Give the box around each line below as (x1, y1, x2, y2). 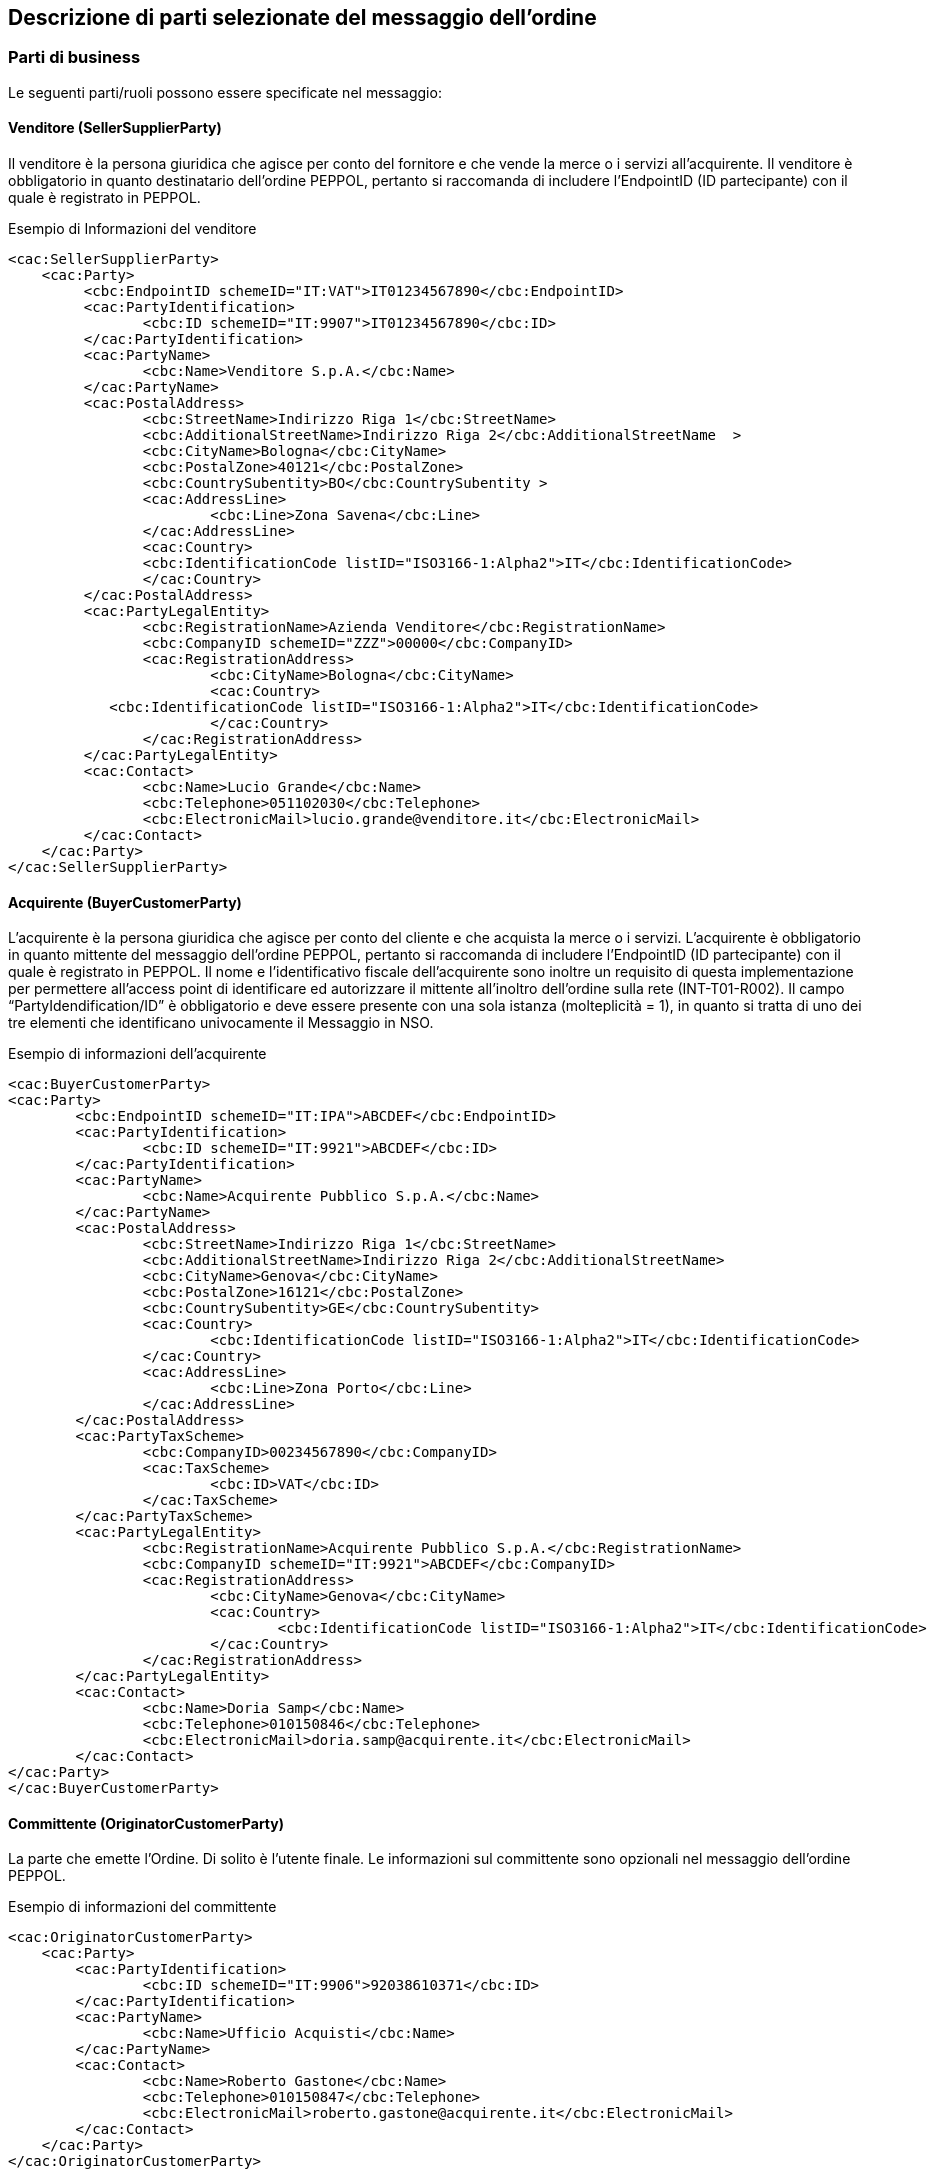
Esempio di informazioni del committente (8, 1898, 277, 1916)
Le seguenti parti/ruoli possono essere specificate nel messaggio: (8, 83, 442, 101)
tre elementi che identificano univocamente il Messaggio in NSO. (8, 1014, 434, 1032)
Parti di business (8, 47, 141, 68)
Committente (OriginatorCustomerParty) (8, 1814, 285, 1832)
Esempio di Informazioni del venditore (8, 220, 257, 238)
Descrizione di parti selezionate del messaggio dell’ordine (8, 5, 597, 30)
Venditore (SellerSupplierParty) (8, 119, 222, 137)
